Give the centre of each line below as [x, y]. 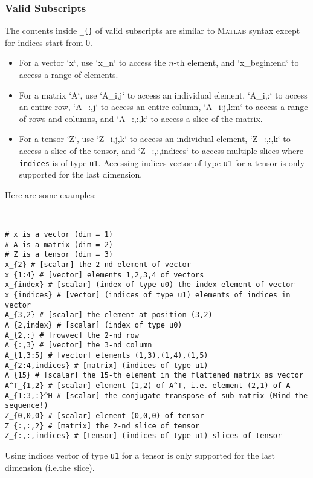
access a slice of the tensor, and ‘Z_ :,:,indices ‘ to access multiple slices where [161, 151]
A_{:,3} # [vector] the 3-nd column [79, 345]
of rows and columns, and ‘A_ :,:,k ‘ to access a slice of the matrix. [141, 118]
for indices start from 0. [49, 42]
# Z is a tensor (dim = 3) [59, 255]
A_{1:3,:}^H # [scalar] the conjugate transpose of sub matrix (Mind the [156, 396]
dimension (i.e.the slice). [50, 467]
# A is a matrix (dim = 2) [59, 244]
